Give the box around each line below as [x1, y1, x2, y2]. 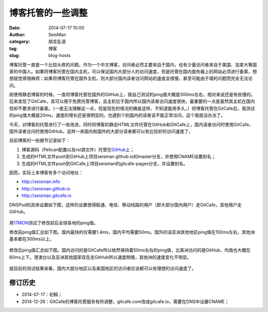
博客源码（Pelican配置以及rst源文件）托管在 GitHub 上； [21, 146, 134, 152]
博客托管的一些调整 [9, 7, 88, 18]
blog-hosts [48, 53, 71, 59]
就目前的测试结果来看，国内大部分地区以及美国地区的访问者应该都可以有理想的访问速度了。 [9, 265, 196, 271]
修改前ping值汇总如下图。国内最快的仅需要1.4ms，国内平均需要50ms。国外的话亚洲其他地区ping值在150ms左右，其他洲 [9, 229, 255, 235]
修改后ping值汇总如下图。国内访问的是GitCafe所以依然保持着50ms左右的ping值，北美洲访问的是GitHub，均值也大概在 [9, 247, 251, 253]
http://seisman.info [21, 179, 61, 185]
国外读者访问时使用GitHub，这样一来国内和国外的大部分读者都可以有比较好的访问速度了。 [9, 128, 193, 134]
